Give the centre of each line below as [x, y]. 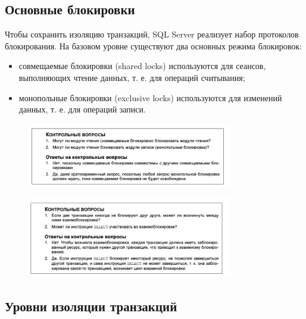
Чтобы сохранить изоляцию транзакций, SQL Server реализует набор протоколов [152, 34]
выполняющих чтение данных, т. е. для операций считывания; [132, 77]
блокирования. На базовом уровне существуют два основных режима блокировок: [154, 46]
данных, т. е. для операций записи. [82, 109]
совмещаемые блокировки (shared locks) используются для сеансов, [142, 66]
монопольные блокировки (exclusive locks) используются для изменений [150, 97]
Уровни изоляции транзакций [91, 306]
